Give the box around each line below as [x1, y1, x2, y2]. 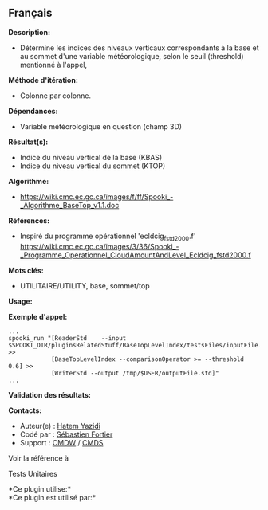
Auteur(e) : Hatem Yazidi [19, 421, 101, 430]
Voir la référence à [8, 453, 69, 463]
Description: [8, 27, 50, 37]
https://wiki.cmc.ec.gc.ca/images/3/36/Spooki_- [19, 241, 179, 251]
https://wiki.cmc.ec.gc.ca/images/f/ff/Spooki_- [19, 191, 174, 202]
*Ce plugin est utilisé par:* [8, 492, 97, 502]
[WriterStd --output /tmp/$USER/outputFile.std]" [50, 369, 219, 377]
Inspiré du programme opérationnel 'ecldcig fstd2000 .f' [19, 231, 196, 242]
